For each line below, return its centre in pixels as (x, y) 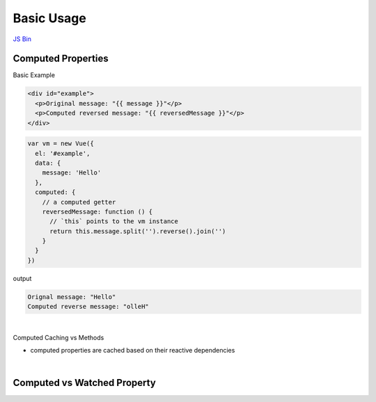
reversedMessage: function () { (97, 211)
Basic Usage (49, 18)
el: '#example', (63, 153)
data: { (48, 163)
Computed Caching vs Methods (58, 337)
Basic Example (34, 75)
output (22, 278)
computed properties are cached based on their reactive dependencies (133, 350)
